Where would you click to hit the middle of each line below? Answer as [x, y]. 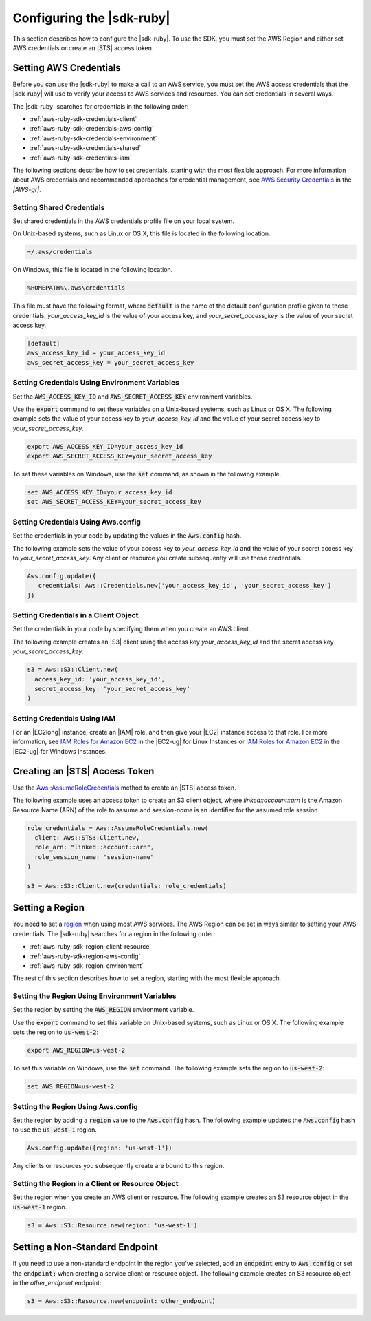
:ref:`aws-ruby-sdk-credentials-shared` [86, 148]
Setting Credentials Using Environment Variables [96, 383]
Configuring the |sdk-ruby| [92, 18]
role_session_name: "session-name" [94, 857]
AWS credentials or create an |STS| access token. [83, 47]
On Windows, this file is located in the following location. [93, 270]
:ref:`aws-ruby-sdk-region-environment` [87, 965]
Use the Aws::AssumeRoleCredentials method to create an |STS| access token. [124, 788]
